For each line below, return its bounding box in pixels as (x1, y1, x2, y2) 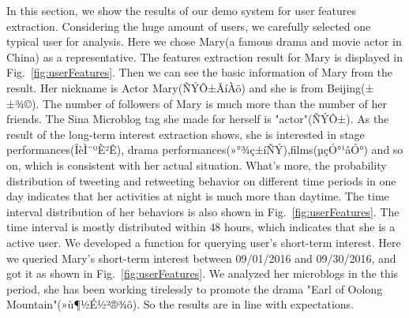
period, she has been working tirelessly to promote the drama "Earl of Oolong (6, 280, 383, 297)
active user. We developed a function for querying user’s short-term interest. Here (6, 234, 401, 250)
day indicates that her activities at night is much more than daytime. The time (6, 188, 389, 204)
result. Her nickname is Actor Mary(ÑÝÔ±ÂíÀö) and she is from (6, 79, 324, 95)
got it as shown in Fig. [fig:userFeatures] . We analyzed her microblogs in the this (6, 265, 399, 282)
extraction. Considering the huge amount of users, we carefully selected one (6, 17, 371, 34)
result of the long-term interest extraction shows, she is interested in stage (6, 125, 365, 142)
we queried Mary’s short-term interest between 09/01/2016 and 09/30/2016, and (6, 249, 396, 266)
